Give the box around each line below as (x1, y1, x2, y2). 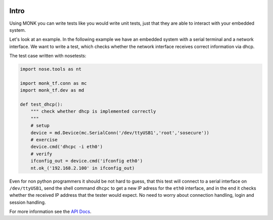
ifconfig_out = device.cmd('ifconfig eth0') (30, 158, 143, 164)
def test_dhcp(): (20, 101, 63, 107)
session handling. (9, 199, 46, 205)
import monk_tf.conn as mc (20, 80, 87, 86)
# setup (30, 123, 50, 129)
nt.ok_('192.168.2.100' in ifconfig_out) (30, 165, 135, 171)
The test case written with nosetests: (9, 53, 86, 59)
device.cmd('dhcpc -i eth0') (30, 144, 103, 150)
